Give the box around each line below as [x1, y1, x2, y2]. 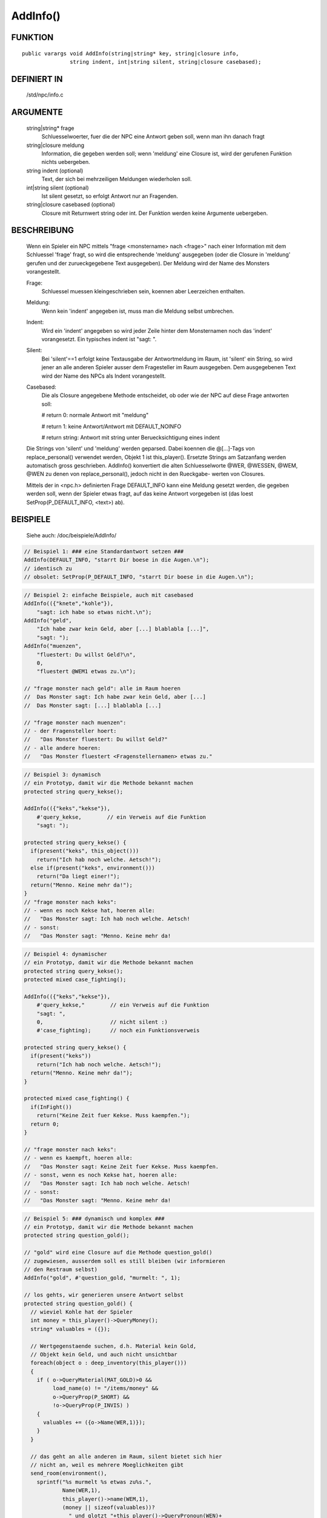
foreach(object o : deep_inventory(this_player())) [30, 1360, 187, 1366]
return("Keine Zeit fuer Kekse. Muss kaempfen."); [36, 1112, 190, 1119]
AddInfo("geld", [24, 617, 73, 624]
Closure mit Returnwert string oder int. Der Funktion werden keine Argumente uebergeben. [41, 209, 268, 217]
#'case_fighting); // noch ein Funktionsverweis [36, 1027, 200, 1034]
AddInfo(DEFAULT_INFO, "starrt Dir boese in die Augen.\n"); [24, 556, 210, 563]
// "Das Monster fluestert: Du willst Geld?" [24, 736, 168, 743]
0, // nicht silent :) [36, 1018, 168, 1026]
